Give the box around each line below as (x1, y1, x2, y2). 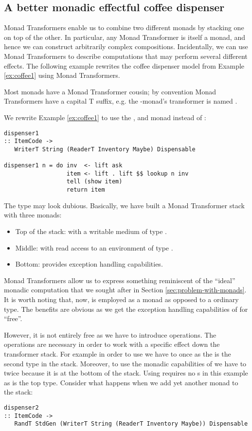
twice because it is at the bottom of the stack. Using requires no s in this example (4, 368, 248, 378)
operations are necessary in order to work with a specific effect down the (4, 339, 220, 349)
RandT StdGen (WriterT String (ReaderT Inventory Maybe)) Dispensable (14, 420, 248, 428)
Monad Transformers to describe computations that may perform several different (4, 51, 248, 61)
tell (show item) (66, 178, 123, 185)
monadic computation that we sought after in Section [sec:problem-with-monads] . (4, 285, 247, 295)
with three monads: (4, 210, 62, 220)
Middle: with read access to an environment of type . (15, 242, 173, 252)
